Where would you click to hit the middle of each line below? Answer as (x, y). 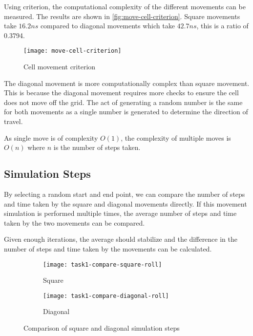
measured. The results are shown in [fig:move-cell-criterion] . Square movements (122, 16)
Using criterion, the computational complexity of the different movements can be (125, 6)
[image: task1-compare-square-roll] (103, 264)
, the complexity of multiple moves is (176, 137)
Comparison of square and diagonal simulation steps (102, 328)
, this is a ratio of (222, 26)
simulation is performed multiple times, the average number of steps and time (120, 213)
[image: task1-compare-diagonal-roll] (106, 296)
